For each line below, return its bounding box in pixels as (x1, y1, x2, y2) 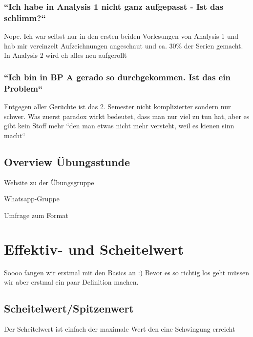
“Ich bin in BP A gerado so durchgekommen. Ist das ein (4, 71, 231, 83)
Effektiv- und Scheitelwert (4, 239, 184, 259)
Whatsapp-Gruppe (4, 193, 60, 204)
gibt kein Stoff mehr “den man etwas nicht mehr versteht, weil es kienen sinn (4, 120, 234, 131)
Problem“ (4, 82, 43, 94)
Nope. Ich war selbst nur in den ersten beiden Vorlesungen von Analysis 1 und (4, 31, 239, 41)
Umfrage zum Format (4, 210, 68, 220)
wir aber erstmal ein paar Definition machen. (4, 277, 139, 287)
